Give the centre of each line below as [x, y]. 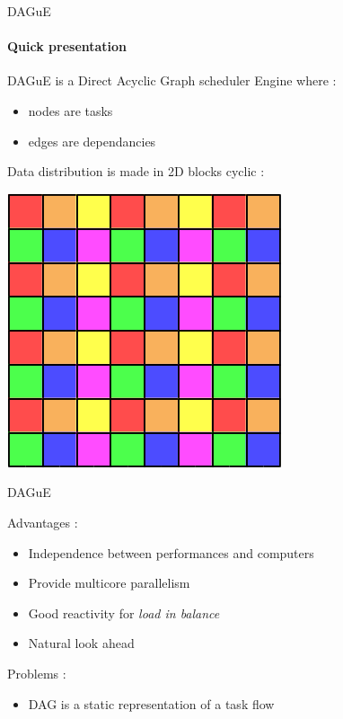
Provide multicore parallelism [109, 583]
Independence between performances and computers [171, 552]
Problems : [37, 673]
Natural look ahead [81, 643]
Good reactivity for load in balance [124, 612]
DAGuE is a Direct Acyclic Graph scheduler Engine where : [172, 80]
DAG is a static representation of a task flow [151, 703]
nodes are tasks [70, 110]
